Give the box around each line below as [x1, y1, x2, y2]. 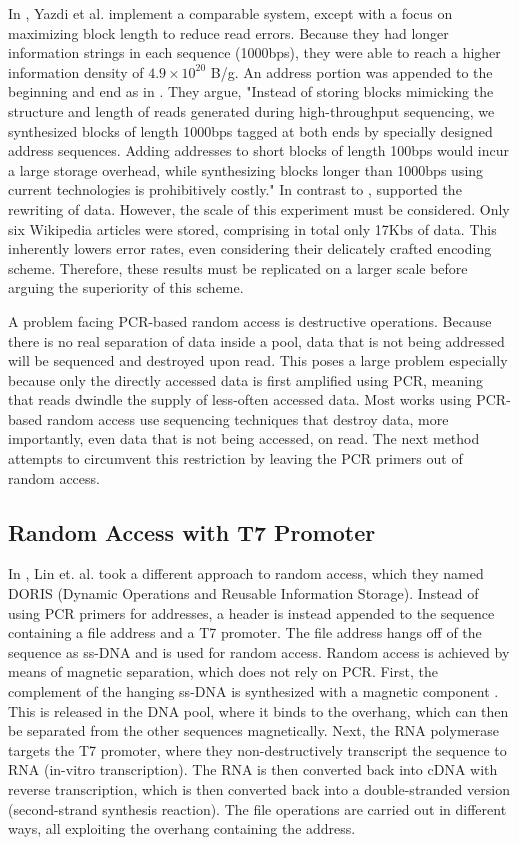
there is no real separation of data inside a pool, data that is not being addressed [8, 330, 505, 351]
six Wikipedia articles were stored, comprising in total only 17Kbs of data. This [8, 218, 497, 239]
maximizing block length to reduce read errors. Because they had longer [8, 22, 449, 43]
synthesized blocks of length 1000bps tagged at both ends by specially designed [8, 120, 493, 141]
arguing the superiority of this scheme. [8, 277, 244, 298]
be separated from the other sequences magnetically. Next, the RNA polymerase [8, 720, 500, 741]
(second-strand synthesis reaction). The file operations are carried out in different [8, 798, 507, 819]
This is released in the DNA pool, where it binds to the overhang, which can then [8, 700, 509, 721]
